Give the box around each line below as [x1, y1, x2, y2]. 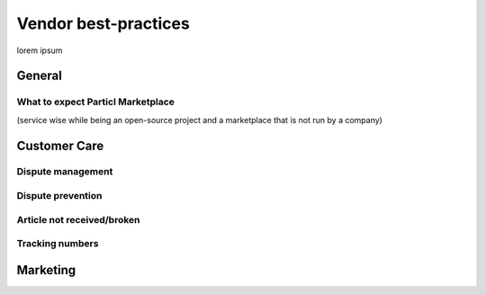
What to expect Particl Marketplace [16, 95, 175, 108]
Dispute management [16, 165, 113, 178]
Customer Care [16, 138, 104, 153]
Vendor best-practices [16, 13, 191, 33]
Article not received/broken [16, 213, 140, 226]
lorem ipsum [16, 45, 63, 56]
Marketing [16, 262, 76, 278]
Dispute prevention [16, 190, 103, 202]
